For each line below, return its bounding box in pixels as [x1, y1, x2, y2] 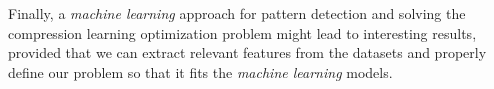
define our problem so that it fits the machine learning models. [8, 61, 393, 82]
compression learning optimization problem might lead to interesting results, [8, 22, 477, 43]
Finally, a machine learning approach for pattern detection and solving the [8, 3, 466, 23]
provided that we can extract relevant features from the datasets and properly [8, 42, 487, 63]
